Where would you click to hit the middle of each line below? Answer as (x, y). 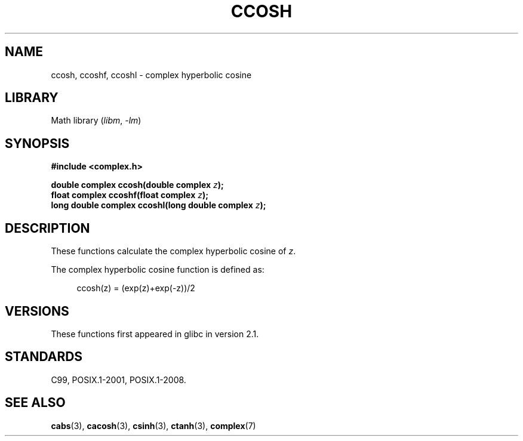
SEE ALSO (35, 403)
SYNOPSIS (37, 143)
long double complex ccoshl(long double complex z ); (159, 205)
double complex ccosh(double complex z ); (137, 185)
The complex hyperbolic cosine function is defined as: (158, 270)
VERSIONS (37, 311)
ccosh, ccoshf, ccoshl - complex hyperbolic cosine (151, 75)
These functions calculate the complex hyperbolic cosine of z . (173, 251)
